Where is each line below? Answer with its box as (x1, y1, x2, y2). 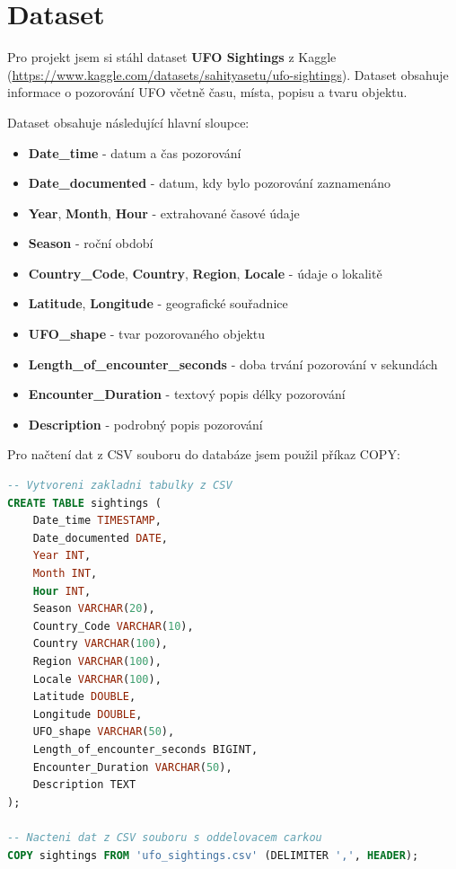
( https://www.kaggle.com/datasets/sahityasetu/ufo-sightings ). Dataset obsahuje (7, 65, 449, 84)
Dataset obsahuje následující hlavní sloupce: (7, 112, 250, 131)
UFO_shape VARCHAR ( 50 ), (32, 725, 175, 739)
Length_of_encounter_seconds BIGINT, (32, 742, 259, 756)
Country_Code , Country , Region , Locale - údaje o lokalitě (28, 263, 382, 282)
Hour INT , (32, 584, 92, 598)
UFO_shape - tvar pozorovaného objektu (28, 324, 266, 343)
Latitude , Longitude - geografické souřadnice (28, 294, 288, 313)
